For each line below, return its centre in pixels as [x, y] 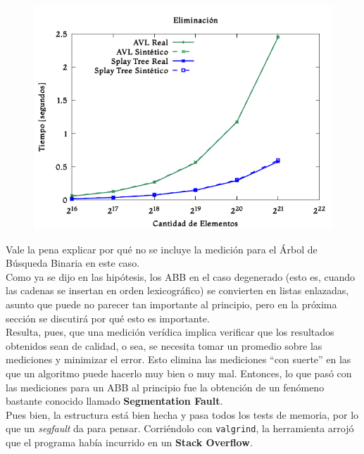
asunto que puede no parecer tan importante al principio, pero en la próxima [171, 304]
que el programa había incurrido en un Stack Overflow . [129, 442]
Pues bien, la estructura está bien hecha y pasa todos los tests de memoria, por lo [182, 414]
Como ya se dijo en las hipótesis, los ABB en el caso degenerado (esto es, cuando [181, 276]
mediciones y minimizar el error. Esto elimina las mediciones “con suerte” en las [178, 359]
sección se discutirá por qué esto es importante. [108, 318]
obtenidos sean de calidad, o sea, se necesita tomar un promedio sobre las [164, 345]
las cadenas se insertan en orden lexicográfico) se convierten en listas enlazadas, [177, 290]
